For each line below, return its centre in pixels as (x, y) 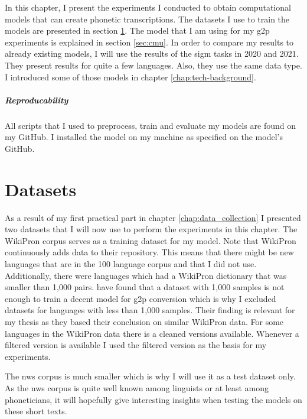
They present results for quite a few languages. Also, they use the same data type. (153, 65)
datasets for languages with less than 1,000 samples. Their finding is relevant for (150, 310)
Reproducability (37, 100)
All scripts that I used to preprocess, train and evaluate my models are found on (150, 125)
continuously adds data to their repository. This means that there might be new (149, 252)
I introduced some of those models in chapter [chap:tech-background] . (130, 77)
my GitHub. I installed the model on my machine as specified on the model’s (144, 137)
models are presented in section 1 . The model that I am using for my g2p (137, 30)
